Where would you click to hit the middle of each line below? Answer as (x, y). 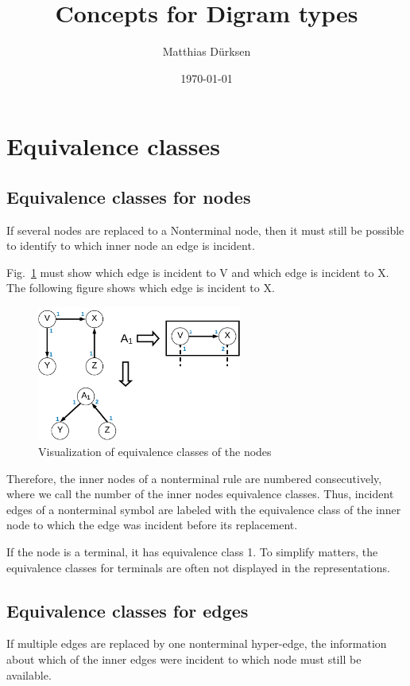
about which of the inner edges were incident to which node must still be (184, 659)
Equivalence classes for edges (128, 610)
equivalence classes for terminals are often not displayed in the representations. (198, 567)
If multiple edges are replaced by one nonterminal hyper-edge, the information (197, 643)
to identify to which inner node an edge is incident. (131, 246)
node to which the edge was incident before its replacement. (152, 525)
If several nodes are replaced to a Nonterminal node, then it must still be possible (205, 230)
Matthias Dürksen (207, 51)
